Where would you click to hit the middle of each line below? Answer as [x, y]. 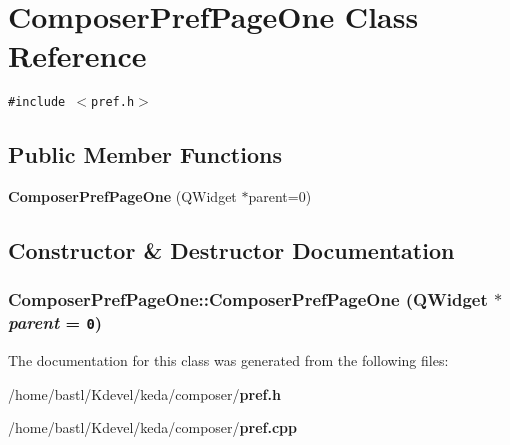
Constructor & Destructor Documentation [231, 250]
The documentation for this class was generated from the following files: [228, 360]
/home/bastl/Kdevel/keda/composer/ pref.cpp [152, 427]
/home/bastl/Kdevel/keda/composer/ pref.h [144, 393]
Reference [77, 55]
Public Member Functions [145, 154]
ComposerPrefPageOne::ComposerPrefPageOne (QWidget [248, 299]
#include [37, 102]
